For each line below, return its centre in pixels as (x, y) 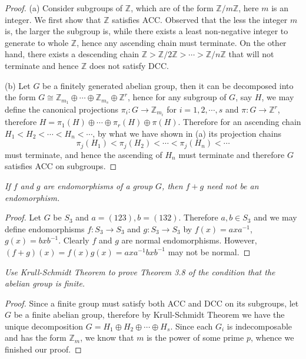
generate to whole (37, 42)
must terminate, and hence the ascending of (84, 154)
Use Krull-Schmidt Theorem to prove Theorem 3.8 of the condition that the (140, 271)
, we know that (107, 337)
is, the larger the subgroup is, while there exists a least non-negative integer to (147, 31)
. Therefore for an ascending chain (240, 122)
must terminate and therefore (232, 154)
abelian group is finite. (45, 283)
